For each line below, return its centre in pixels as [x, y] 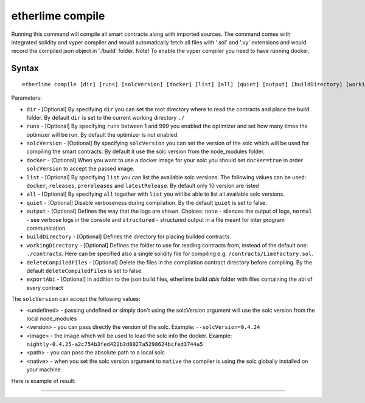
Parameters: [26, 98]
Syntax [25, 68]
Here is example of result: [43, 381]
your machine [43, 370]
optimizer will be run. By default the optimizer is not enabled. [103, 134]
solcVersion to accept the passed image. [81, 169]
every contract [45, 288]
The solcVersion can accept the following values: [76, 299]
